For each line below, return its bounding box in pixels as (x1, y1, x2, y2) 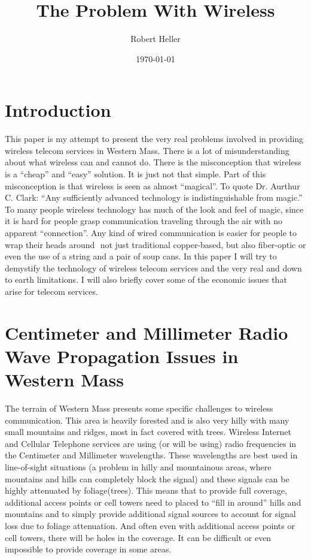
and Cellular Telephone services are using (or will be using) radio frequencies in (5, 437, 297, 449)
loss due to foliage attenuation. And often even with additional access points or (5, 519, 295, 531)
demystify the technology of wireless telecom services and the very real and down (5, 261, 302, 274)
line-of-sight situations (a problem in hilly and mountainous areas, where (5, 461, 272, 473)
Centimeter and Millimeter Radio (5, 320, 288, 345)
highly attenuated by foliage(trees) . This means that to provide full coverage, (5, 484, 288, 497)
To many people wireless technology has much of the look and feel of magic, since (5, 203, 304, 215)
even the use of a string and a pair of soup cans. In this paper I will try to (5, 250, 277, 262)
